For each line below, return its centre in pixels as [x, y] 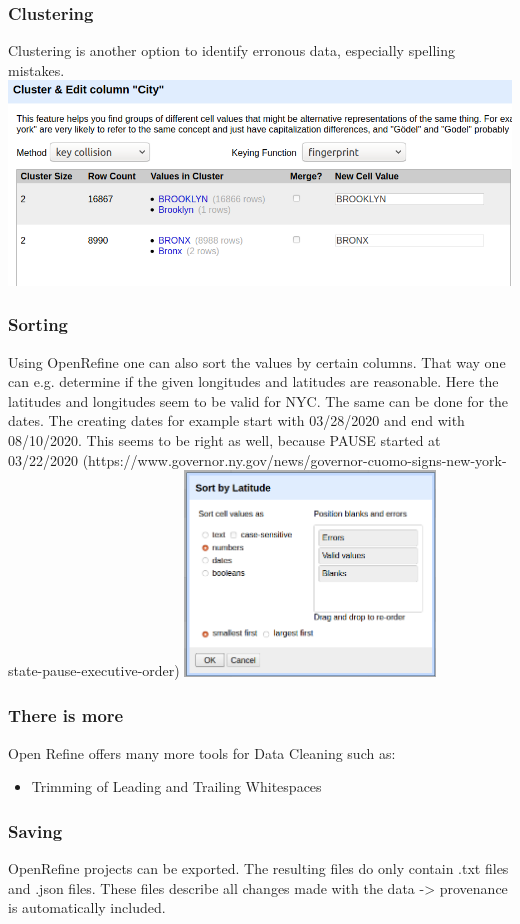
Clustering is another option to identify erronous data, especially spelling [232, 50]
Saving [35, 830]
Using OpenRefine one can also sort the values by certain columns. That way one [257, 361]
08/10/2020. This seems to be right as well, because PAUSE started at [224, 440]
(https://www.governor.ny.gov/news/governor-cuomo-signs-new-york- [294, 459]
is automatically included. [87, 907]
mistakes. [36, 69]
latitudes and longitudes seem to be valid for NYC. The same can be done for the [258, 400]
